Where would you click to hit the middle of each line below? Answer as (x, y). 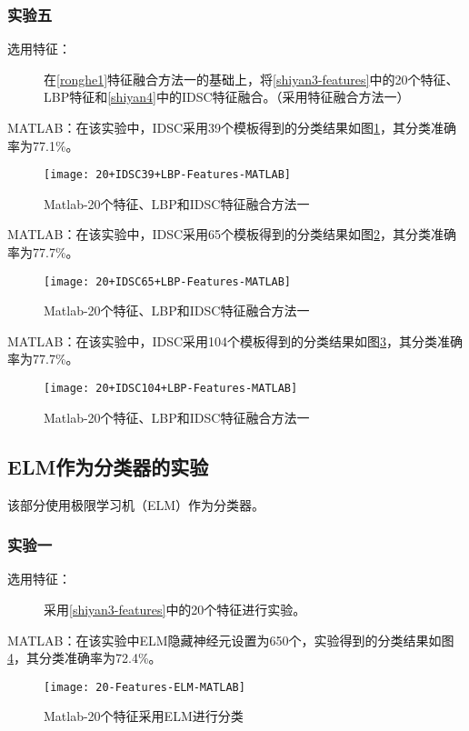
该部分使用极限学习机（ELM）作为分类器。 (136, 504)
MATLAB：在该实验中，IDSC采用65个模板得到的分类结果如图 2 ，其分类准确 (232, 234)
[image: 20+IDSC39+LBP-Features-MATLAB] (168, 175)
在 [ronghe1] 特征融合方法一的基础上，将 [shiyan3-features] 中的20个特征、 (251, 79)
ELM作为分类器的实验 (108, 466)
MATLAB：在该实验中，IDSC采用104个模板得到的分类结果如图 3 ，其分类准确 (235, 340)
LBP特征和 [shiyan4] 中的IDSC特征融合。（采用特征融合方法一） (227, 97)
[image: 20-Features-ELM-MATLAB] (145, 687)
